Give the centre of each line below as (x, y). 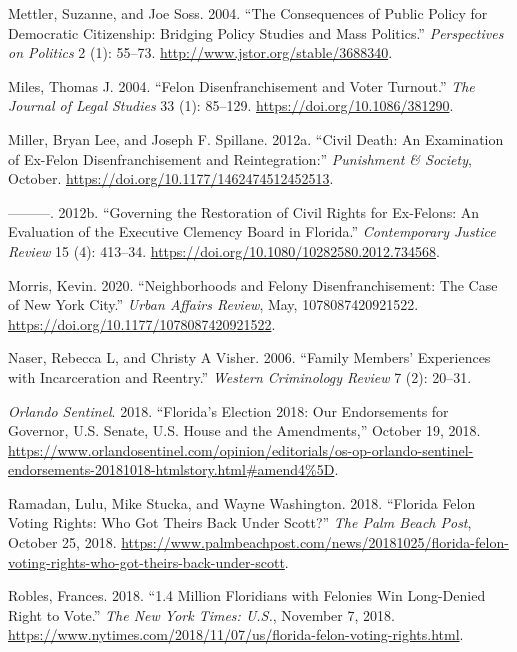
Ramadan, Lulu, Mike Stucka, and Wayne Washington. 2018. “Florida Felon (242, 502)
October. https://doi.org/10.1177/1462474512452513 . (171, 178)
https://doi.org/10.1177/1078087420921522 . (142, 323)
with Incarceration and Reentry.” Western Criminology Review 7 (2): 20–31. (240, 376)
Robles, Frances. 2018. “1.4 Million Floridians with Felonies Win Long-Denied (247, 595)
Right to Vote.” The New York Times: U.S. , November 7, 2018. (201, 614)
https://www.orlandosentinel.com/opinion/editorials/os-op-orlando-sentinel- (241, 449)
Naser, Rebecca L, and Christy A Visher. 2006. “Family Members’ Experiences (249, 357)
